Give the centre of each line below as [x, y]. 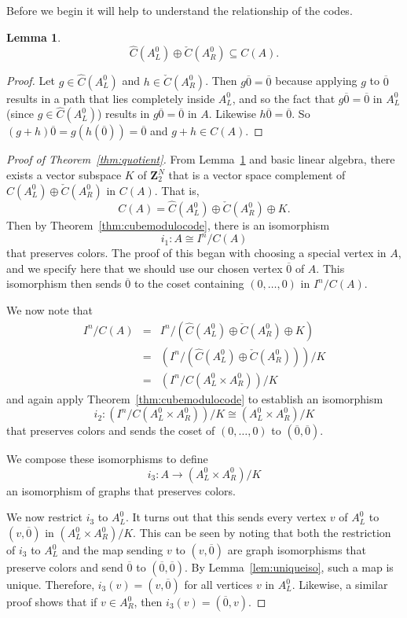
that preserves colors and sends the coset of [111, 430]
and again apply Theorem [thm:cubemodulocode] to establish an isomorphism [195, 398]
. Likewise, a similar [340, 584]
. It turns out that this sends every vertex [226, 517]
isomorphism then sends [64, 283]
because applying [316, 81]
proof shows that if [52, 601]
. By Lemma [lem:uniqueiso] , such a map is [289, 567]
